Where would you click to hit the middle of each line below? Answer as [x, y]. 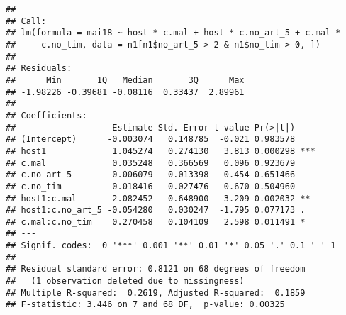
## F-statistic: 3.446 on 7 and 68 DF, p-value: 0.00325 [145, 305]
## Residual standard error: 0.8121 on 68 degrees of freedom [156, 269]
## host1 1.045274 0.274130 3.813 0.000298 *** [161, 151]
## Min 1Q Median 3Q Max [125, 80]
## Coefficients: [46, 115]
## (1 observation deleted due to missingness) [125, 281]
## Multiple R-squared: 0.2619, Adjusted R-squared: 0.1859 [156, 293]
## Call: [26, 21]
